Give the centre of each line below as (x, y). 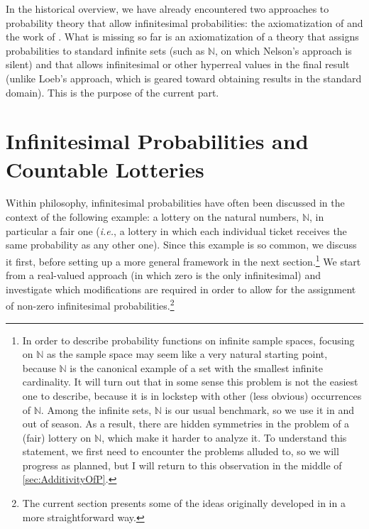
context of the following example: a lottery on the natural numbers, (153, 217)
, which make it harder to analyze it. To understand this (224, 437)
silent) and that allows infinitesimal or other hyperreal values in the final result (178, 64)
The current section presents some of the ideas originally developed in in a (184, 503)
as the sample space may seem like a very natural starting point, (187, 354)
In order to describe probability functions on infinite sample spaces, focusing (188, 340)
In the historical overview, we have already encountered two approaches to (167, 9)
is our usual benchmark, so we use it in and (259, 409)
